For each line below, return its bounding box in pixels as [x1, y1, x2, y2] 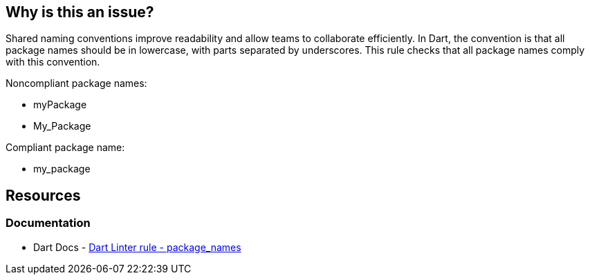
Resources [6, 186, 81, 204]
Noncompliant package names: [6, 77, 147, 90]
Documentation [6, 216, 91, 230]
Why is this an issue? [6, 3, 154, 21]
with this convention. [6, 56, 100, 68]
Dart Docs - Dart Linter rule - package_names [33, 241, 241, 253]
